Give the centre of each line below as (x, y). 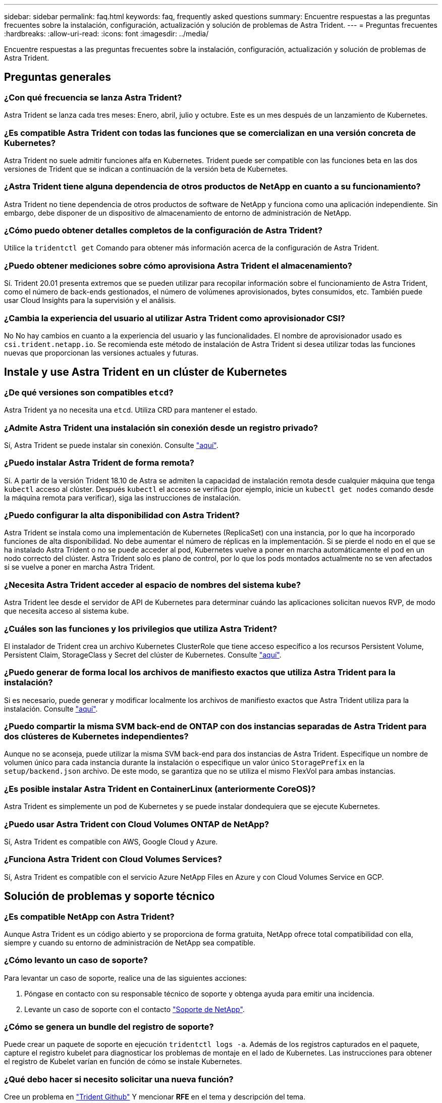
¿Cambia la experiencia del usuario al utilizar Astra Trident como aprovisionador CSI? (175, 318)
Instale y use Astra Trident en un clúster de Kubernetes (146, 372)
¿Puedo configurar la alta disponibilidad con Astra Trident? (122, 515)
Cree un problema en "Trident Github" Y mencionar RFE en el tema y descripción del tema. (155, 1097)
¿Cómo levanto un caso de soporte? (76, 960)
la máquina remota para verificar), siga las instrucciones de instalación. (123, 497)
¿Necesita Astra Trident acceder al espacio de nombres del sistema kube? (153, 585)
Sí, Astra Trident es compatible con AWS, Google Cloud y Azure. (111, 841)
